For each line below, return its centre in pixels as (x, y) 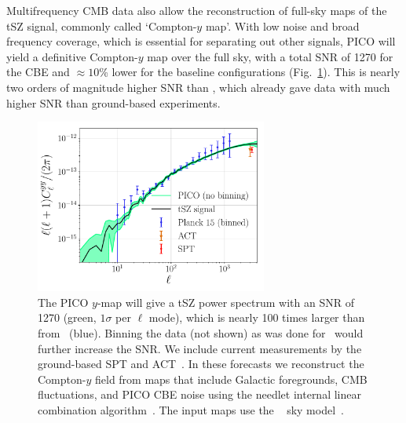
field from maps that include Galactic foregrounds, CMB (231, 379)
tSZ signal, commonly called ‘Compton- (102, 26)
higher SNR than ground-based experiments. (113, 102)
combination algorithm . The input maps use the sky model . (191, 409)
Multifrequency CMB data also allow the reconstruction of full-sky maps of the (197, 10)
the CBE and (38, 72)
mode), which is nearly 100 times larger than (257, 317)
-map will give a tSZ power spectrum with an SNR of (225, 302)
